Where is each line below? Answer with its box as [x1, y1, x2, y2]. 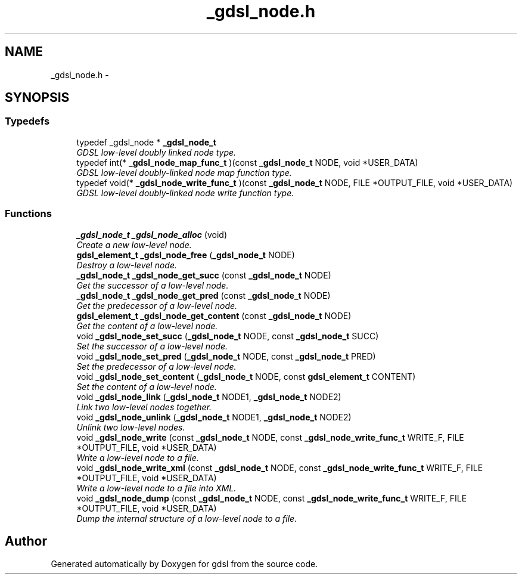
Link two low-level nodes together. [76, 401, 212, 412]
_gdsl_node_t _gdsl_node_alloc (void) [76, 229, 228, 240]
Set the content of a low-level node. [76, 381, 217, 392]
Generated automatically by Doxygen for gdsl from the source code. [51, 559, 318, 569]
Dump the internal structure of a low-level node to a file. [76, 513, 297, 524]
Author [5, 533, 47, 549]
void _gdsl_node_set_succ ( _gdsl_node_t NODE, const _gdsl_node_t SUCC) [76, 330, 379, 341]
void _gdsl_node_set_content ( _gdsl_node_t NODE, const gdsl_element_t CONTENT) [76, 371, 416, 382]
